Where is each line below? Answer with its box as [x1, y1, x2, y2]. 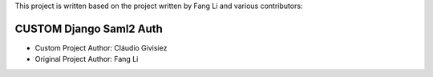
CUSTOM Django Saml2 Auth [14, 22, 164, 35]
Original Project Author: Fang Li [34, 55, 139, 64]
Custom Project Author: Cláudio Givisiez [34, 43, 168, 52]
